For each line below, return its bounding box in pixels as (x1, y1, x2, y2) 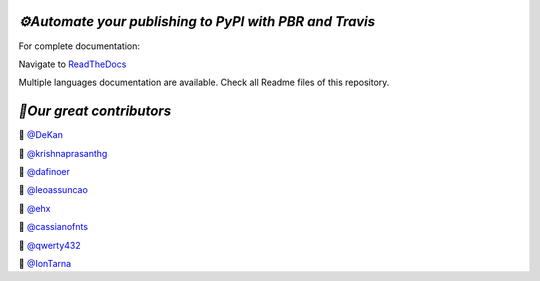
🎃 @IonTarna (18, 257, 72, 269)
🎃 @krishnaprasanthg (18, 147, 108, 159)
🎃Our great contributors (18, 103, 172, 120)
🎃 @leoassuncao (18, 184, 89, 196)
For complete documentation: (18, 40, 140, 52)
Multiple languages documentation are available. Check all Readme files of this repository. (18, 76, 390, 89)
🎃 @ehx (18, 202, 51, 214)
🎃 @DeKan (18, 129, 64, 141)
